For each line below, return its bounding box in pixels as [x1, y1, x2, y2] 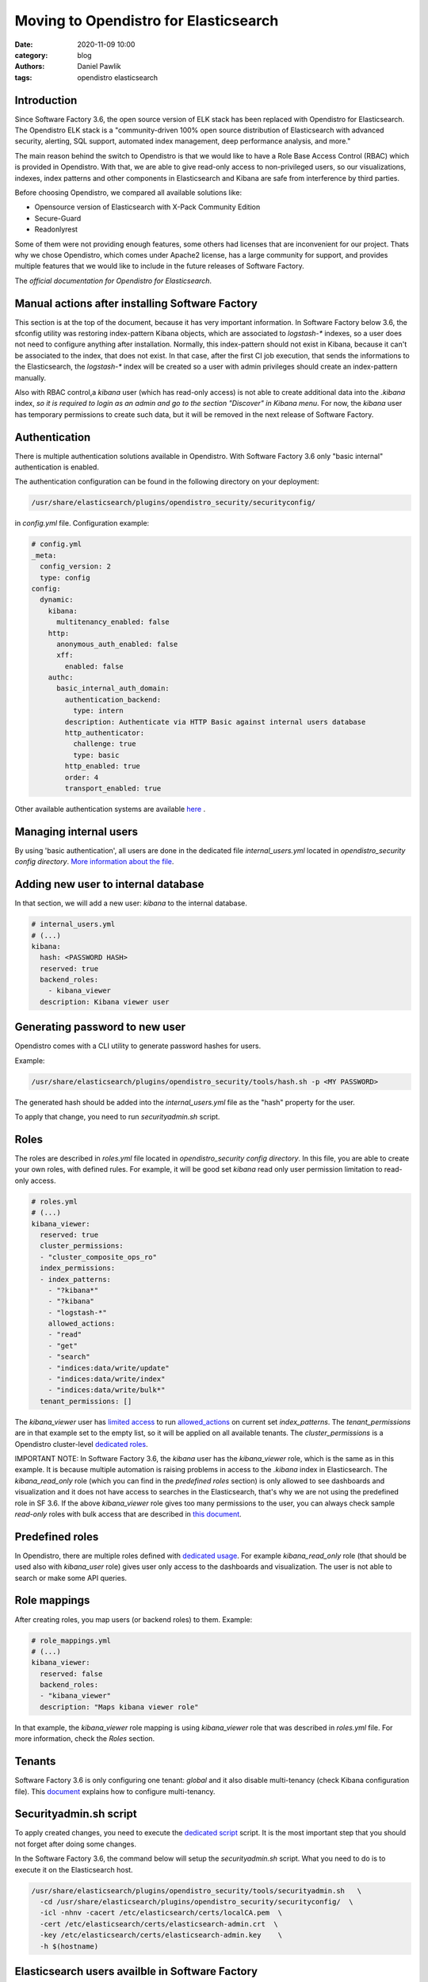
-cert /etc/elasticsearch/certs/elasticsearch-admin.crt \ [40, 1919, 278, 1928]
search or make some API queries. [14, 1573, 127, 1582]
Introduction [14, 94, 78, 107]
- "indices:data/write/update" [48, 1364, 170, 1372]
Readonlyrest [34, 224, 78, 234]
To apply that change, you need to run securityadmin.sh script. [14, 1112, 220, 1122]
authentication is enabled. [14, 462, 99, 472]
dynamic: [40, 595, 74, 604]
